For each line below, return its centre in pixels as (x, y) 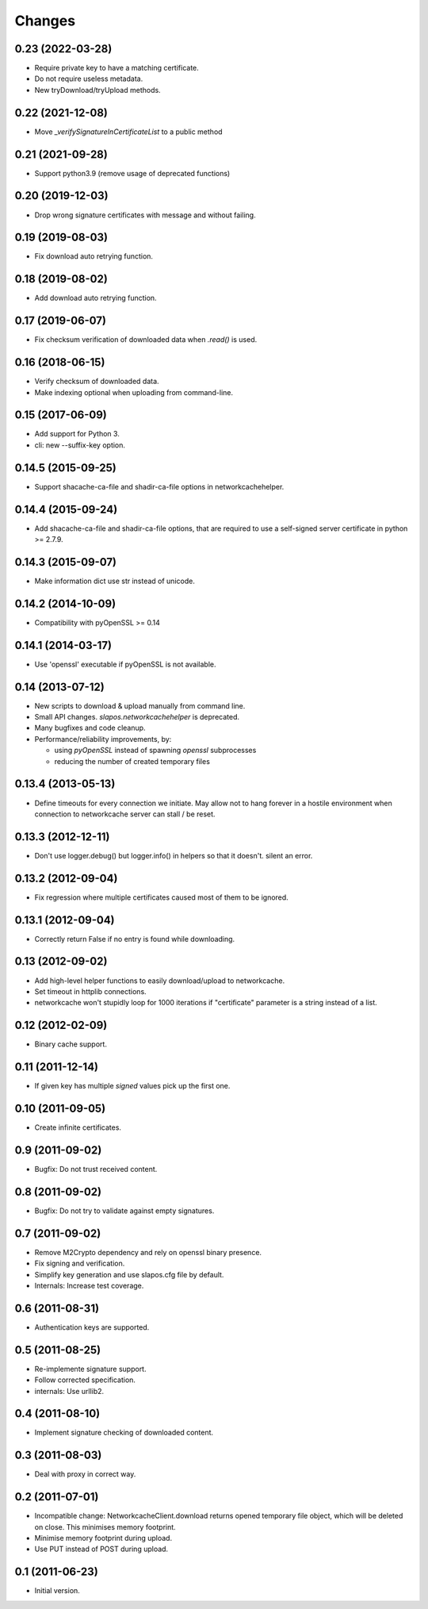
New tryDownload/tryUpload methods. (98, 90)
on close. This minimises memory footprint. (105, 1526)
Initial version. (57, 1591)
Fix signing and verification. (80, 1263)
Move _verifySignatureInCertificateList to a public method (128, 132)
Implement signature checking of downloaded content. (124, 1433)
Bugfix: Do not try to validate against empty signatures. (124, 1211)
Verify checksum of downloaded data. (97, 382)
